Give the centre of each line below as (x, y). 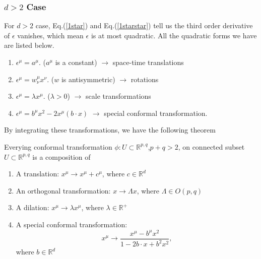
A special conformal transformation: (72, 224)
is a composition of (61, 156)
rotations (145, 79)
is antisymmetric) (88, 79)
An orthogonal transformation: (63, 190)
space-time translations (148, 62)
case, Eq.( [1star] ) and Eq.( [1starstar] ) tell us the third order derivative (144, 25)
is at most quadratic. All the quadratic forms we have (174, 35)
